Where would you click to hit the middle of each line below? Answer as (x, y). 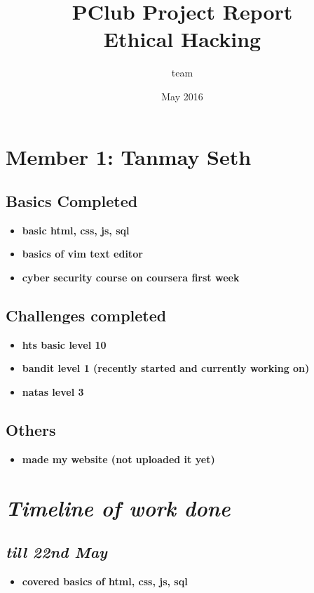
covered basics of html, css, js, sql (105, 581)
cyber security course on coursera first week (131, 278)
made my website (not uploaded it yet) (118, 459)
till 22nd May (56, 552)
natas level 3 (53, 392)
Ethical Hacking (182, 39)
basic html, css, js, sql (76, 230)
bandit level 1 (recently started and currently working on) (166, 368)
